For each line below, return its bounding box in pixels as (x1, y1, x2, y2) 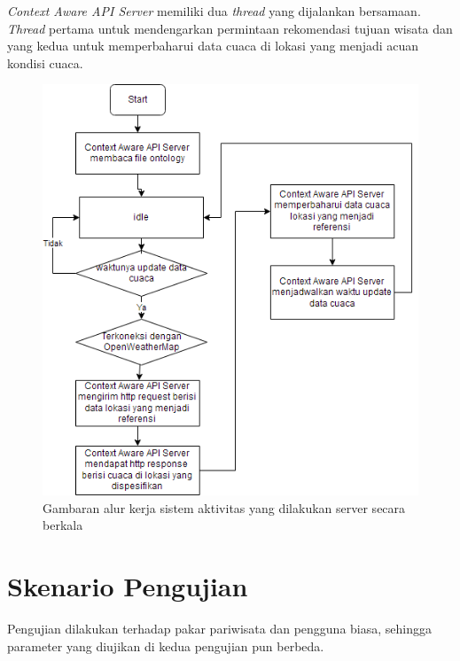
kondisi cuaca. (7, 53, 83, 72)
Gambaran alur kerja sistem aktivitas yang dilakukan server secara (43, 498, 406, 517)
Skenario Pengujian (7, 567, 248, 603)
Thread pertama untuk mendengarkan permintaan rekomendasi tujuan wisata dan (7, 19, 453, 37)
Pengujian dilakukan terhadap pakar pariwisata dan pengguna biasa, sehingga (7, 618, 432, 637)
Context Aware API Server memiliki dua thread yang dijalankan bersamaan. (7, 2, 421, 19)
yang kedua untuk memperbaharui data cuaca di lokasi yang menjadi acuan (7, 36, 419, 55)
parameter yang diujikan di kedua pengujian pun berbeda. (7, 636, 324, 655)
